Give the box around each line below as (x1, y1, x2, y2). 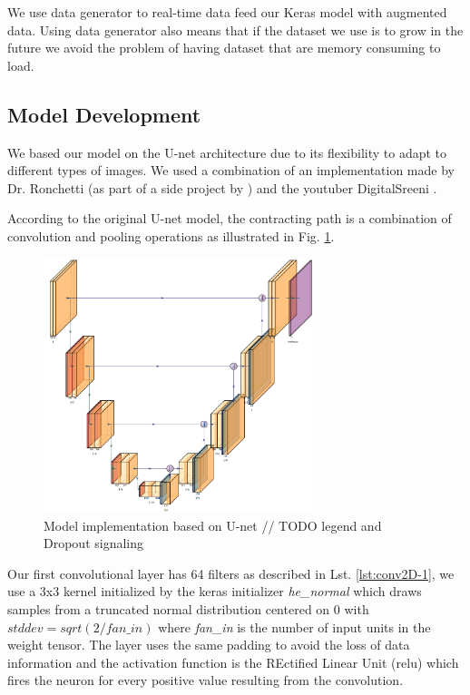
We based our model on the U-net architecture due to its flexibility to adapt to (7, 142, 447, 162)
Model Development (7, 100, 201, 128)
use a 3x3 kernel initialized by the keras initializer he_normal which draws (7, 582, 422, 601)
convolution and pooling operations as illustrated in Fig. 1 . (7, 226, 335, 245)
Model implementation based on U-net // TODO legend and (44, 515, 382, 534)
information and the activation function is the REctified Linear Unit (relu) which (7, 652, 459, 671)
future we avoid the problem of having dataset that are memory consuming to (7, 38, 441, 57)
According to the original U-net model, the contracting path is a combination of (7, 209, 452, 228)
